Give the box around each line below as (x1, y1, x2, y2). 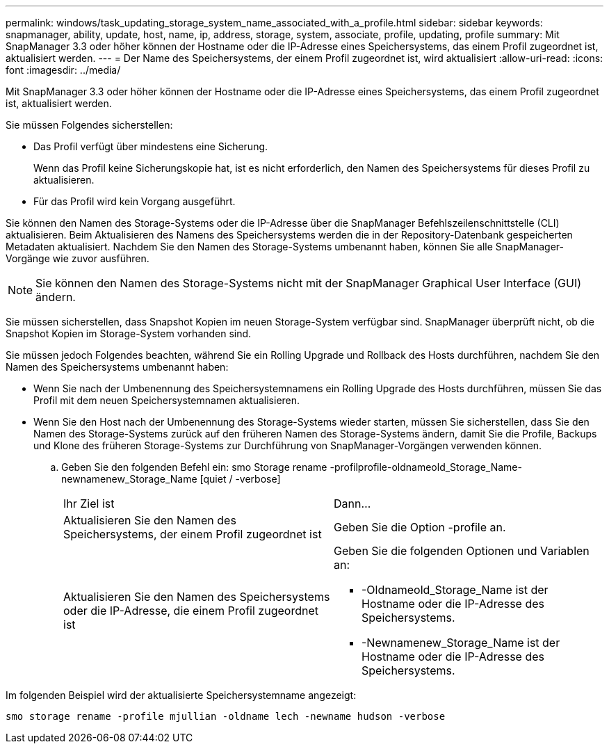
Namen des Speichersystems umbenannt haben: (6, 361, 229, 373)
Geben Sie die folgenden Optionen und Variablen (334, 544, 590, 558)
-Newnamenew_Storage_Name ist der (362, 636, 560, 650)
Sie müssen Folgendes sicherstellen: (6, 119, 173, 131)
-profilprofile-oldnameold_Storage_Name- (330, 461, 522, 473)
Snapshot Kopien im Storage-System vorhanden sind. (6, 328, 252, 339)
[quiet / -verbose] (200, 473, 281, 485)
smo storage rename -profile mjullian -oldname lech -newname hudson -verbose (6, 711, 446, 722)
